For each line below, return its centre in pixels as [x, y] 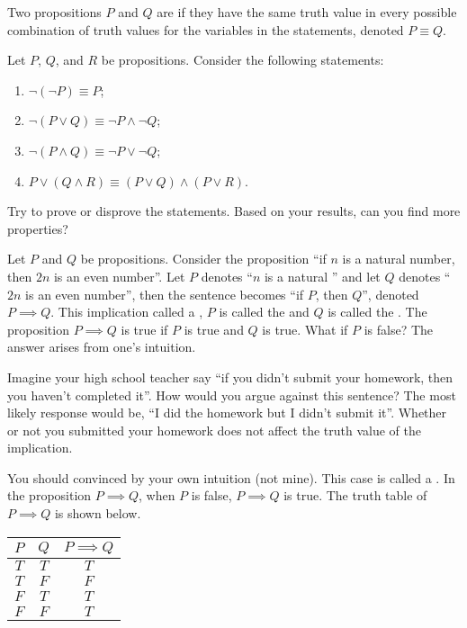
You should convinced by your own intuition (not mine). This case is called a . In [231, 477]
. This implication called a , [127, 312]
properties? [38, 228]
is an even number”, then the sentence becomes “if [165, 294]
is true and [214, 329]
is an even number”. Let [119, 276]
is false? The [399, 329]
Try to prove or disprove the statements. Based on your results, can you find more [234, 211]
